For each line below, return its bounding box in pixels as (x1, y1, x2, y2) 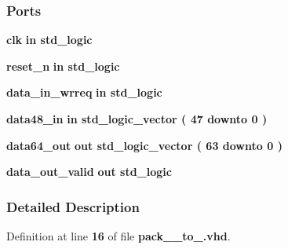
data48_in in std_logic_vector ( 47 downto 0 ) (6, 111, 268, 126)
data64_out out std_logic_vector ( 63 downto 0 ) (6, 137, 283, 153)
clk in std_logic (6, 31, 93, 48)
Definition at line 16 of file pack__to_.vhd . (6, 228, 231, 244)
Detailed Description (6, 196, 140, 216)
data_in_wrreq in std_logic (6, 84, 162, 101)
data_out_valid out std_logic (6, 163, 172, 180)
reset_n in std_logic (6, 57, 120, 74)
